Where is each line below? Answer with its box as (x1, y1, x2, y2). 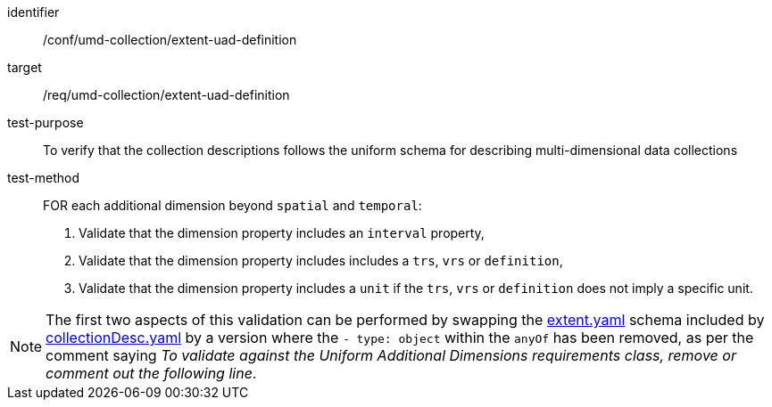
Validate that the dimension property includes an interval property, (79, 225, 485, 240)
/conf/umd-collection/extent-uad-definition (43, 32, 297, 47)
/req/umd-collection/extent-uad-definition (43, 87, 290, 102)
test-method (7, 170, 79, 185)
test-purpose (7, 115, 84, 130)
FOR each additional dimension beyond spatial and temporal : (43, 198, 422, 213)
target (7, 60, 42, 75)
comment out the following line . (46, 364, 257, 382)
